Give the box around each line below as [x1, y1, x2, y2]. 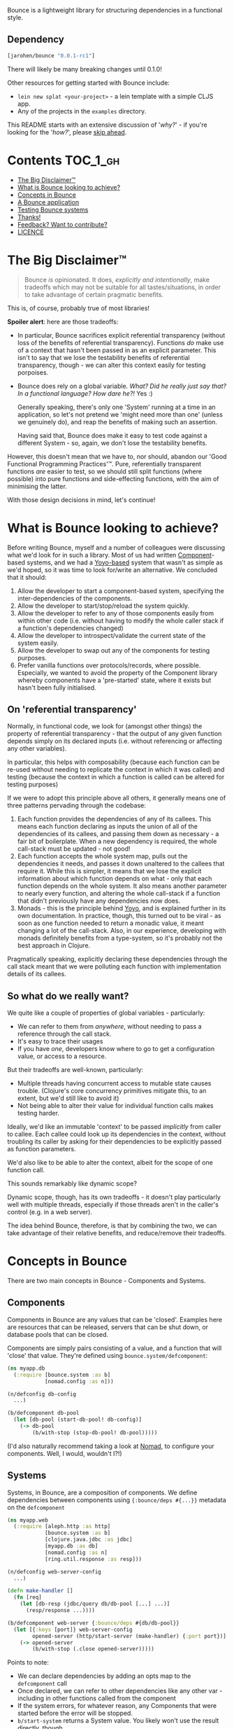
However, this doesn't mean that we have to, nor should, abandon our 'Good [7, 452, 227, 461]
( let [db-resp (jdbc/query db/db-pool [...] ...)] [20, 1600, 170, 1608]
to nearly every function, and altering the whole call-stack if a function [17, 889, 221, 898]
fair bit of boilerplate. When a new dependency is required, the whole [17, 837, 217, 846]
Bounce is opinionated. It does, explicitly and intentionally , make [24, 275, 210, 284]
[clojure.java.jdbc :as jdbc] [44, 1536, 133, 1543]
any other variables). [7, 744, 67, 753]
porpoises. [17, 368, 49, 377]
